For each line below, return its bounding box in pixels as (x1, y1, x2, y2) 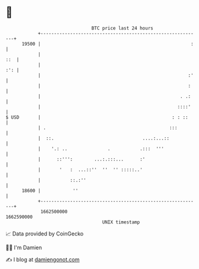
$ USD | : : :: (5, 114, 188, 120)
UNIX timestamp (102, 219, 140, 225)
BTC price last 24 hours (91, 25, 153, 31)
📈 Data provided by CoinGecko (5, 230, 84, 237)
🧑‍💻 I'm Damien (5, 244, 43, 251)
